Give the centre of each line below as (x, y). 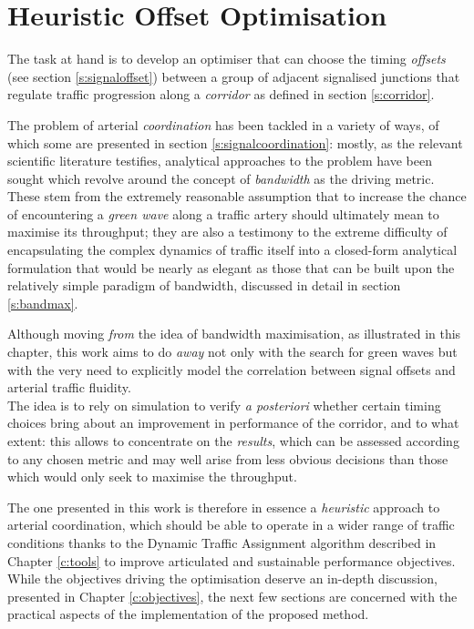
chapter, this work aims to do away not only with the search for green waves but (232, 352)
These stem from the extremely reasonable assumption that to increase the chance (237, 196)
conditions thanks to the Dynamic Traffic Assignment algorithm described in (222, 542)
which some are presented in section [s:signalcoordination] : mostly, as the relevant (235, 142)
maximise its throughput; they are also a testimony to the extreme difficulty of (227, 232)
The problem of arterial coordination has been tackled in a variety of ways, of (223, 124)
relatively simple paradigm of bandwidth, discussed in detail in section (204, 285)
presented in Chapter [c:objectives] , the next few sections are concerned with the (232, 596)
